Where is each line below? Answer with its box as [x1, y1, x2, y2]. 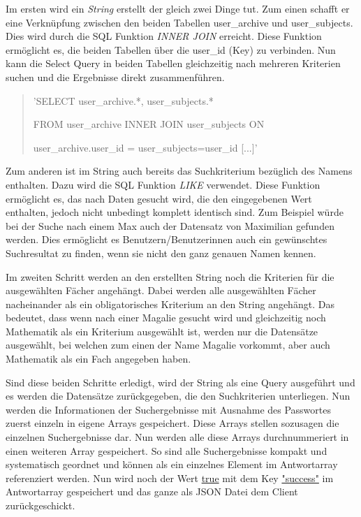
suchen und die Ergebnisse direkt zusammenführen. [6, 69, 225, 84]
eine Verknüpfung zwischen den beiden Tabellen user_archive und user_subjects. [6, 15, 353, 29]
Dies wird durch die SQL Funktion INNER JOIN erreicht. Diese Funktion [6, 29, 322, 43]
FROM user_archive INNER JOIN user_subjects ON [33, 117, 265, 131]
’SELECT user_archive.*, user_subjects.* [33, 93, 214, 108]
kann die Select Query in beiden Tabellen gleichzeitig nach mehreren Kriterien [6, 56, 341, 71]
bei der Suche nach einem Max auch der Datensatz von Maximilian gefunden [6, 218, 334, 233]
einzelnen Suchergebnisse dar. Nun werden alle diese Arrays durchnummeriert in [6, 430, 349, 444]
